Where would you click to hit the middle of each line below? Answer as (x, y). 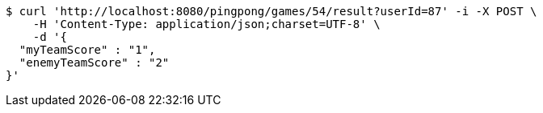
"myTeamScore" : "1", (87, 50)
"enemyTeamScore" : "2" (94, 63)
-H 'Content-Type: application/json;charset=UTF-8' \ (206, 24)
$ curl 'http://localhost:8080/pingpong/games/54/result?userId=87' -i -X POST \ (271, 11)
